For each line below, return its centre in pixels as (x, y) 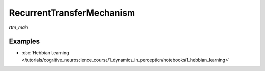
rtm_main (19, 27)
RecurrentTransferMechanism (72, 13)
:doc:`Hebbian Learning (45, 53)
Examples (25, 41)
